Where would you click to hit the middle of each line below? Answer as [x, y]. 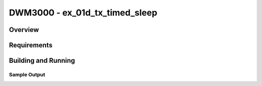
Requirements [31, 45]
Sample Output [27, 74]
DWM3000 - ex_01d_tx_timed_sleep [83, 13]
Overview [24, 30]
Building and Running [42, 61]
